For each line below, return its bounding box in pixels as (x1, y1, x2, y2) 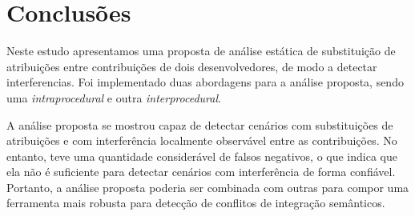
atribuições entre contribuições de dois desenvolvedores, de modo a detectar (6, 58, 377, 74)
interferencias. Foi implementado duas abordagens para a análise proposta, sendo (6, 74, 404, 90)
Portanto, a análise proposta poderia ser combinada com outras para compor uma (6, 178, 409, 195)
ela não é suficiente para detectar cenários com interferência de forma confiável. (6, 163, 396, 180)
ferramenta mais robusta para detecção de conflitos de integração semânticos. (6, 194, 385, 211)
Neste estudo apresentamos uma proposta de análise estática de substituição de (6, 42, 396, 59)
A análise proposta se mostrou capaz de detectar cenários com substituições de (6, 116, 393, 133)
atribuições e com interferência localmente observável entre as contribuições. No (6, 132, 397, 149)
